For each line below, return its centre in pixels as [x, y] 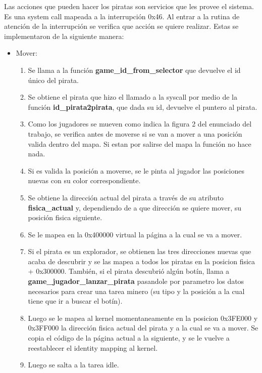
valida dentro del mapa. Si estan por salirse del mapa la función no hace [140, 143]
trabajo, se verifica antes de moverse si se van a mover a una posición [135, 133]
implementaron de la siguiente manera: [64, 36]
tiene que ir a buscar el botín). [75, 301]
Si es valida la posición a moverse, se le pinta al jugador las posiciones [136, 170]
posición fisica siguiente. [65, 217]
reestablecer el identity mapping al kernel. [93, 347]
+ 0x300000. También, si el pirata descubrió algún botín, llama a [129, 271]
